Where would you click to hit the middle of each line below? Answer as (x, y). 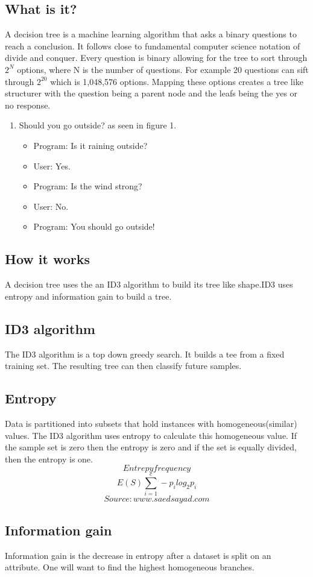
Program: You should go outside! (94, 226)
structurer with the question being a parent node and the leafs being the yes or (151, 93)
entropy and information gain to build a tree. (88, 296)
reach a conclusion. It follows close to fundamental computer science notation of (153, 46)
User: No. (51, 206)
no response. (28, 105)
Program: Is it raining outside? (90, 145)
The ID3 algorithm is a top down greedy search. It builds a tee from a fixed (145, 354)
